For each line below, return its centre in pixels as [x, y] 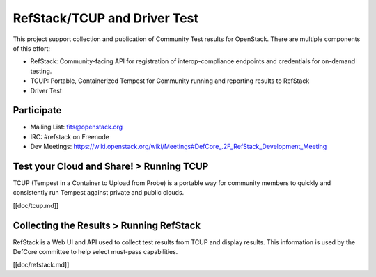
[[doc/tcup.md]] [36, 205]
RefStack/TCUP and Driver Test [105, 18]
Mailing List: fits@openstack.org [77, 127]
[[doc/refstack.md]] [41, 264]
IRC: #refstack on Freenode [70, 136]
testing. [41, 71]
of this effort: [32, 48]
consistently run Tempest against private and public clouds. [99, 193]
